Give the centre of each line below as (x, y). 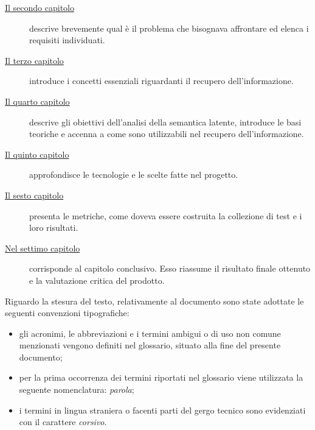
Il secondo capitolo (40, 7)
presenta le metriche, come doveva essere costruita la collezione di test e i (166, 215)
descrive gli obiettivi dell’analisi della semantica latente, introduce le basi (165, 122)
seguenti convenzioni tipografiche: (67, 313)
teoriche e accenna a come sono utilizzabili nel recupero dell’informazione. (167, 134)
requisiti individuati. (67, 40)
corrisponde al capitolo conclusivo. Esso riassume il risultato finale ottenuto (170, 268)
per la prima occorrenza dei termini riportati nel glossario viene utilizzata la (161, 377)
